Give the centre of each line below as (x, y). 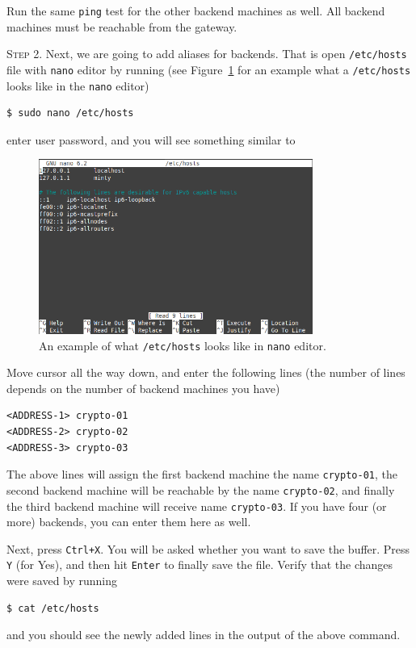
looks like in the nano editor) (78, 85)
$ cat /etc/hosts (53, 608)
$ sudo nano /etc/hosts (70, 113)
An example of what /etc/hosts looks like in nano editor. (183, 345)
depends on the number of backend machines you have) (143, 388)
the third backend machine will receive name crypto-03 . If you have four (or (197, 506)
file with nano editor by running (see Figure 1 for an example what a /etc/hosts (209, 69)
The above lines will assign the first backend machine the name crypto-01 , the (202, 474)
